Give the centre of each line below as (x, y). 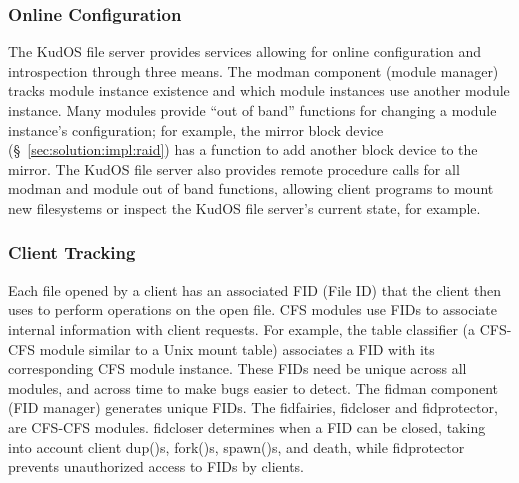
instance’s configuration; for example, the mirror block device (196, 129)
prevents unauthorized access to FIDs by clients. (156, 466)
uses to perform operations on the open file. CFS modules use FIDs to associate (252, 309)
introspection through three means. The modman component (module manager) (253, 70)
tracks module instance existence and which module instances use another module (259, 90)
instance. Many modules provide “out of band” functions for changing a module (252, 110)
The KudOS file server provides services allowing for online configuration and (245, 51)
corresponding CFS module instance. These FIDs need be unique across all (237, 368)
